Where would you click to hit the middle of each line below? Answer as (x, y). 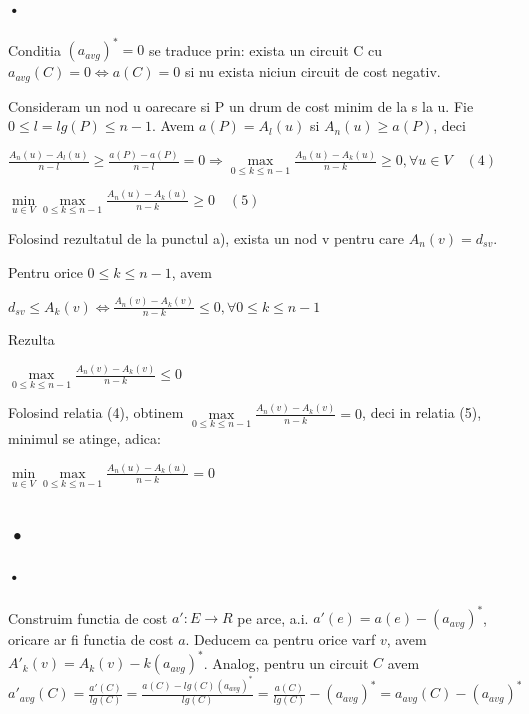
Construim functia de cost (88, 617)
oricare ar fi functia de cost (91, 639)
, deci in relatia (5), (422, 412)
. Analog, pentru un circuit (286, 662)
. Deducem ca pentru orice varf (280, 639)
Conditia (34, 49)
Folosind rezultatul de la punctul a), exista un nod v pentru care (206, 238)
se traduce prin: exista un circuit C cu (265, 49)
